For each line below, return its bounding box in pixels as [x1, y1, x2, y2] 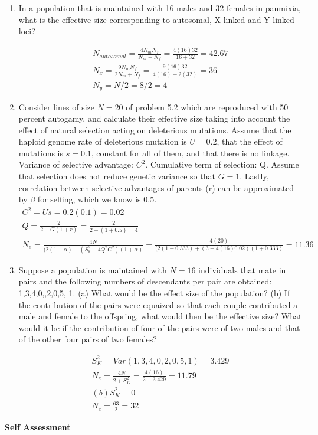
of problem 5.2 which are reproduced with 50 [126, 100, 289, 113]
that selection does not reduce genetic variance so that [18, 170, 215, 182]
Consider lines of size [18, 100, 94, 113]
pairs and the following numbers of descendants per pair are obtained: [18, 275, 272, 287]
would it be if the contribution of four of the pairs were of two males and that [18, 321, 300, 333]
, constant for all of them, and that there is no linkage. [91, 146, 290, 159]
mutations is [18, 146, 64, 159]
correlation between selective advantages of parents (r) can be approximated [18, 181, 294, 194]
